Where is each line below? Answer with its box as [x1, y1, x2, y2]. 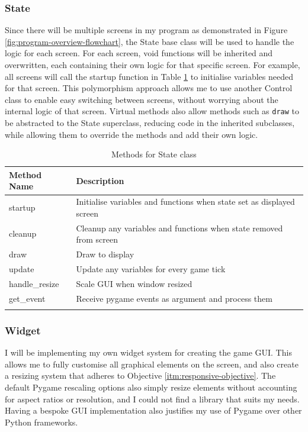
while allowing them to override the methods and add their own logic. [5, 128, 258, 140]
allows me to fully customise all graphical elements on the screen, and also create [5, 357, 299, 370]
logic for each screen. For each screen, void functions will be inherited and [5, 47, 273, 59]
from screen [76, 233, 118, 246]
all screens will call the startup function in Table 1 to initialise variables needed [5, 70, 294, 82]
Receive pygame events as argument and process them [76, 292, 272, 304]
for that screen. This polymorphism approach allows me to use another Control [5, 82, 293, 94]
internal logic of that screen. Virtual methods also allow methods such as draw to [5, 105, 300, 117]
